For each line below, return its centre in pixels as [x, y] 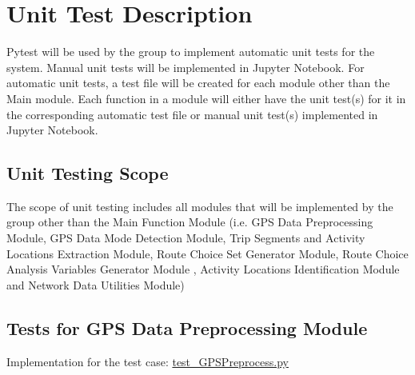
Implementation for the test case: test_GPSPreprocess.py [148, 361]
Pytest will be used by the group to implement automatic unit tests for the [191, 52]
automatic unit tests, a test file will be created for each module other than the [198, 83]
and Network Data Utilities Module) [96, 284]
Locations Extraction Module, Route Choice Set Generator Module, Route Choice [207, 253]
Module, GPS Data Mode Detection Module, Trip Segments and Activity [186, 238]
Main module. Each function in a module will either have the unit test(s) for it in [206, 98]
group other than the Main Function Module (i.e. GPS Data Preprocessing [190, 222]
